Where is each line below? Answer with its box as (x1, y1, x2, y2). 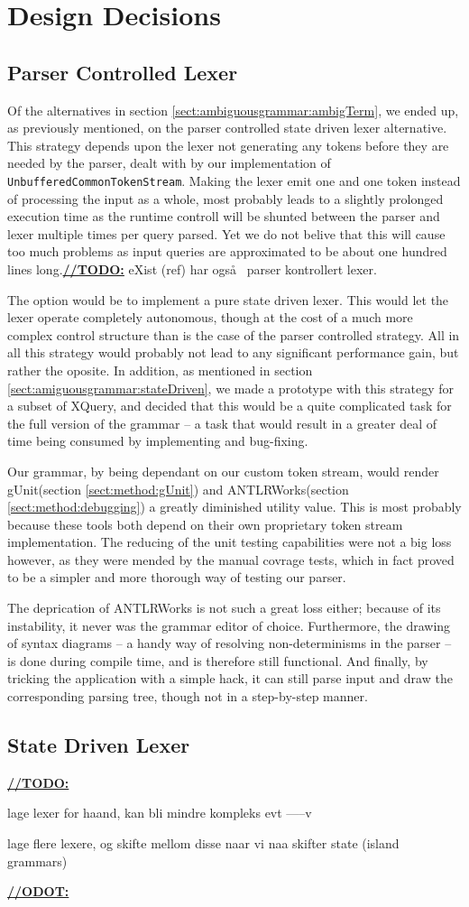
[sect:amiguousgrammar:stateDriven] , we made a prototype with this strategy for (7, 378, 455, 397)
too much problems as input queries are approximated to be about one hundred (7, 242, 447, 261)
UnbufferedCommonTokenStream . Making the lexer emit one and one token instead (7, 171, 461, 190)
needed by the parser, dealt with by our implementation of (7, 153, 331, 172)
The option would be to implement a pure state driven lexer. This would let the (7, 290, 449, 309)
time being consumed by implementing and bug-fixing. (7, 431, 308, 450)
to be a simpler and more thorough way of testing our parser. (7, 568, 346, 587)
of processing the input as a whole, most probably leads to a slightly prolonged (7, 189, 444, 208)
